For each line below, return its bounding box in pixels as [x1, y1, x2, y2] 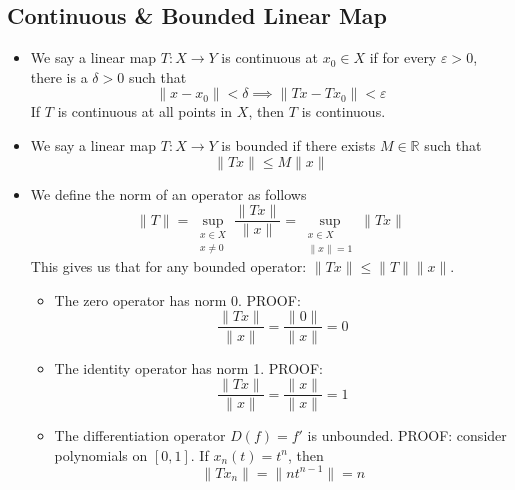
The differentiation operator [54, 425, 226, 446]
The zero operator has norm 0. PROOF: [54, 289, 301, 310]
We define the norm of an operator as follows [30, 183, 307, 204]
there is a [30, 66, 88, 87]
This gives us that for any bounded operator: [30, 256, 307, 277]
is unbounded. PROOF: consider [307, 425, 507, 446]
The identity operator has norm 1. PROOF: [54, 357, 323, 378]
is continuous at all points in [57, 101, 233, 122]
